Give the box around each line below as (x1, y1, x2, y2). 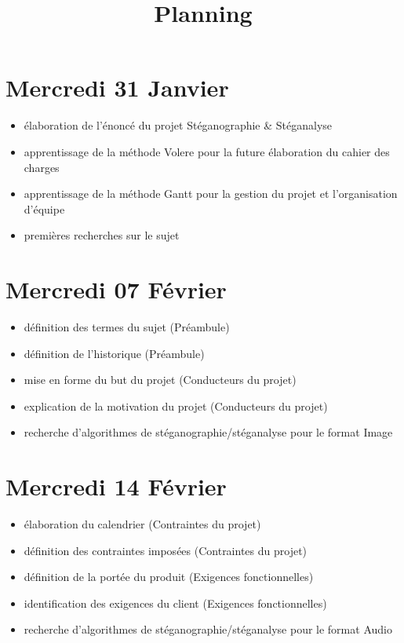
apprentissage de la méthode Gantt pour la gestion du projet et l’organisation (24, 185, 398, 202)
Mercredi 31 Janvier (5, 71, 229, 104)
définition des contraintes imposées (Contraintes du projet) (24, 542, 308, 558)
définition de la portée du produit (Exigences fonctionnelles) (24, 568, 314, 585)
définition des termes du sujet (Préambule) (24, 319, 230, 334)
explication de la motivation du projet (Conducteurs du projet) (24, 397, 328, 414)
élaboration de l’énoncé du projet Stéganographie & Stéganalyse (24, 117, 333, 133)
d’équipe (24, 200, 65, 217)
